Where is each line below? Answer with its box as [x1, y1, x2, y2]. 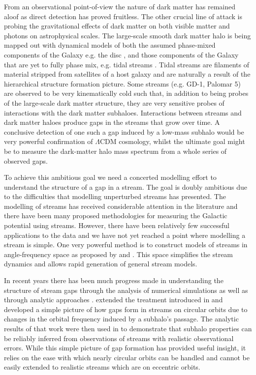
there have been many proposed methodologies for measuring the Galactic [4, 210, 227, 221]
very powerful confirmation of [4, 136, 93, 146]
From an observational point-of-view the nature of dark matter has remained [4, 1, 235, 11]
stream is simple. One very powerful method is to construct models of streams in [4, 239, 248, 250]
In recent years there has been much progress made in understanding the [4, 275, 224, 286]
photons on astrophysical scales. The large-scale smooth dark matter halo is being [4, 30, 251, 40]
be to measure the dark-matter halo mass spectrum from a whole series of [4, 145, 227, 156]
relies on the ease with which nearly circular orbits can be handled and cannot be [4, 352, 250, 362]
